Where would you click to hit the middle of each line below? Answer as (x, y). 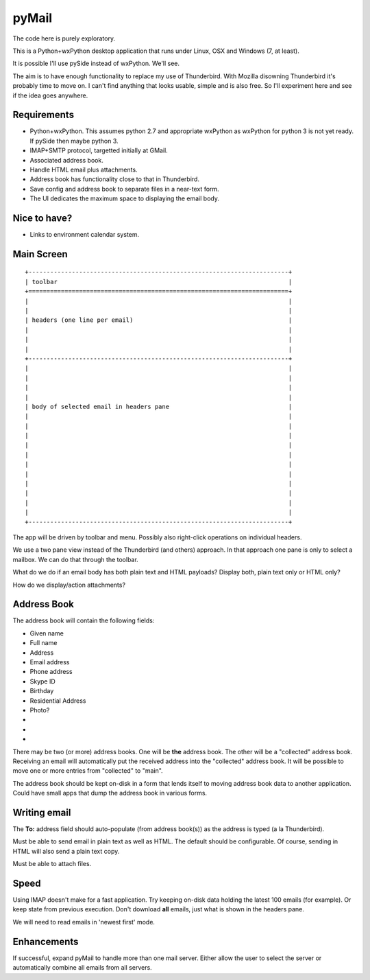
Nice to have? (42, 218)
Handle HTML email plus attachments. (84, 170)
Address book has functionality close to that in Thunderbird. (115, 179)
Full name (44, 643)
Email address (50, 662)
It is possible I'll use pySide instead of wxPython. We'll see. (96, 63)
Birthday (42, 691)
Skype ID (43, 681)
